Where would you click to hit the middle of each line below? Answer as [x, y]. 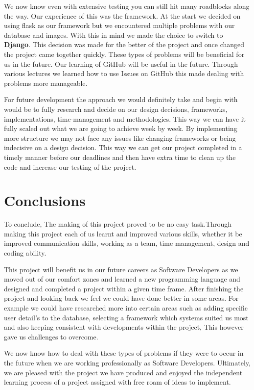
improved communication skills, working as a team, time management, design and [127, 243]
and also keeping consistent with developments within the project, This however [124, 327]
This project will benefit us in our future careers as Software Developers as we [121, 269]
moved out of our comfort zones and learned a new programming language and [122, 279]
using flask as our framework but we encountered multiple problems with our [119, 25]
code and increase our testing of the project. [70, 167]
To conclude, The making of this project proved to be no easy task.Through [118, 224]
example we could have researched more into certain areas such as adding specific [126, 307]
